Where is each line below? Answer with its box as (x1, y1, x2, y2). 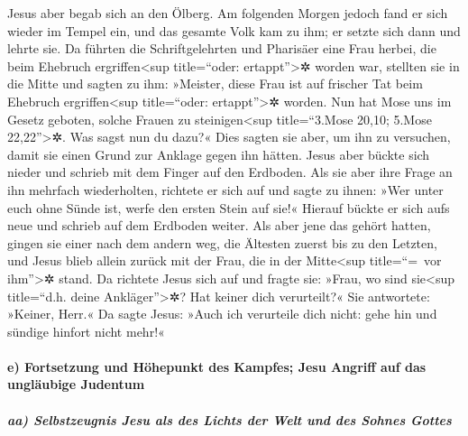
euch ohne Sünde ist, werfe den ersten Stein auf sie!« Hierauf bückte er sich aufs (7, 198, 450, 217)
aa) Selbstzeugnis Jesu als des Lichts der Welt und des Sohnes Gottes (7, 410, 452, 429)
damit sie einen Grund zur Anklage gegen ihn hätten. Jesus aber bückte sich (7, 144, 430, 163)
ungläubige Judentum (7, 375, 145, 394)
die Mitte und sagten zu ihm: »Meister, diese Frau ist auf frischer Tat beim (7, 74, 423, 93)
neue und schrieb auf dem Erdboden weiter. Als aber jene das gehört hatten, (7, 216, 431, 235)
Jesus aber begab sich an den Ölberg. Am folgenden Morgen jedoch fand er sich (7, 4, 448, 22)
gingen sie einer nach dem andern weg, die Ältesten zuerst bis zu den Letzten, (7, 233, 437, 252)
